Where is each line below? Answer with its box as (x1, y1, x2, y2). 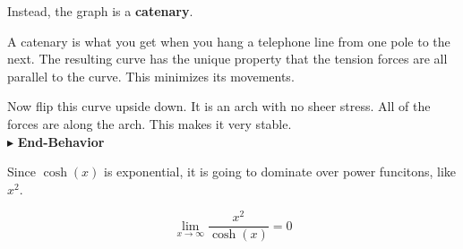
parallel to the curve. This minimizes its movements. (7, 66, 295, 85)
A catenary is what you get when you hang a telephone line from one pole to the (7, 31, 450, 50)
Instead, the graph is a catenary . (7, 2, 193, 20)
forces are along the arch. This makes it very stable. (7, 114, 292, 133)
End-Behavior (17, 132, 105, 150)
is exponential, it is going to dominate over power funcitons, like (103, 162, 457, 181)
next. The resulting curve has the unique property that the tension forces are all (7, 49, 448, 68)
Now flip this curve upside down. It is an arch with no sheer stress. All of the (7, 97, 431, 116)
